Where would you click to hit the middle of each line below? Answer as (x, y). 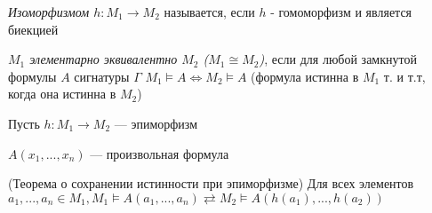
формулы (32, 76)
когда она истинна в (62, 94)
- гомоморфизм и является (341, 12)
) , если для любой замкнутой (338, 59)
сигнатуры (102, 76)
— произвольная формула (160, 153)
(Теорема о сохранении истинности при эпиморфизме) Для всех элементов (211, 183)
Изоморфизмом (49, 12)
